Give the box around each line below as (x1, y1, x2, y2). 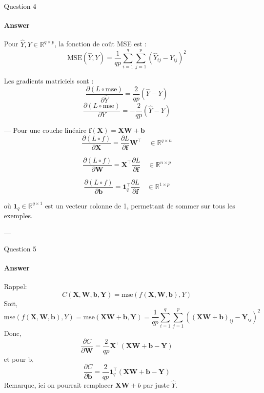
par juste (142, 379, 170, 390)
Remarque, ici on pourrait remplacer (4, 379, 113, 390)
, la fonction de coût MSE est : (54, 39, 147, 49)
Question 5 (4, 243, 37, 253)
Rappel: (4, 281, 27, 291)
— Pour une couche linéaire (4, 125, 87, 135)
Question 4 (4, 1, 37, 11)
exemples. (4, 210, 33, 221)
